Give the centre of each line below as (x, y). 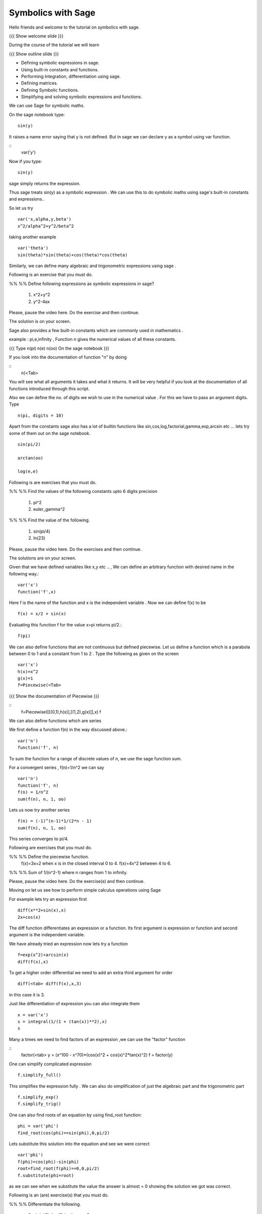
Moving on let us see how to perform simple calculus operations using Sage (85, 890)
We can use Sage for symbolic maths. (47, 106)
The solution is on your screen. (40, 321)
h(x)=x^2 (28, 672)
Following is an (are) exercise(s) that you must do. (59, 1195)
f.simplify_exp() (38, 1097)
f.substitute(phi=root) (46, 1175)
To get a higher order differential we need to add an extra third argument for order (91, 972)
